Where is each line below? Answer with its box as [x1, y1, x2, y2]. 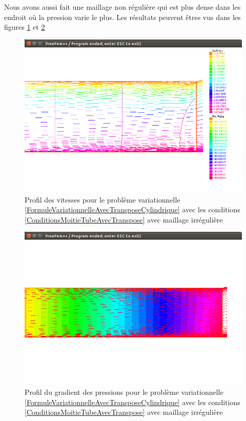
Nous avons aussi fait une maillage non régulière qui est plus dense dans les [4, 2, 241, 12]
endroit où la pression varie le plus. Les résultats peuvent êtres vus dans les [4, 11, 241, 22]
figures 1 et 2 [4, 22, 45, 32]
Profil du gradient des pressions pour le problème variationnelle [25, 387, 223, 397]
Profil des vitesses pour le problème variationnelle [25, 194, 180, 205]
